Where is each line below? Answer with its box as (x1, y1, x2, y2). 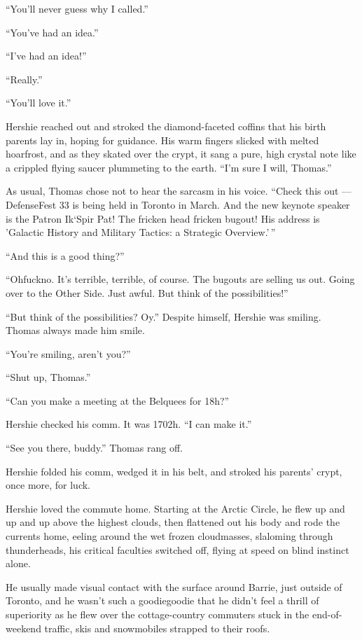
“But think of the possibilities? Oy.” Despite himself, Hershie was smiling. (6, 309, 321, 324)
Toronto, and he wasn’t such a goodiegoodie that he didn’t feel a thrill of (6, 593, 319, 608)
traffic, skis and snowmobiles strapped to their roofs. (44, 620, 270, 635)
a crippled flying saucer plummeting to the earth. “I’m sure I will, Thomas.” (6, 160, 332, 174)
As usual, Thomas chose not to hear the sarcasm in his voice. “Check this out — (6, 183, 352, 198)
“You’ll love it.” (6, 95, 71, 110)
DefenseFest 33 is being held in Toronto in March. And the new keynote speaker (6, 197, 350, 211)
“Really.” (6, 71, 43, 86)
